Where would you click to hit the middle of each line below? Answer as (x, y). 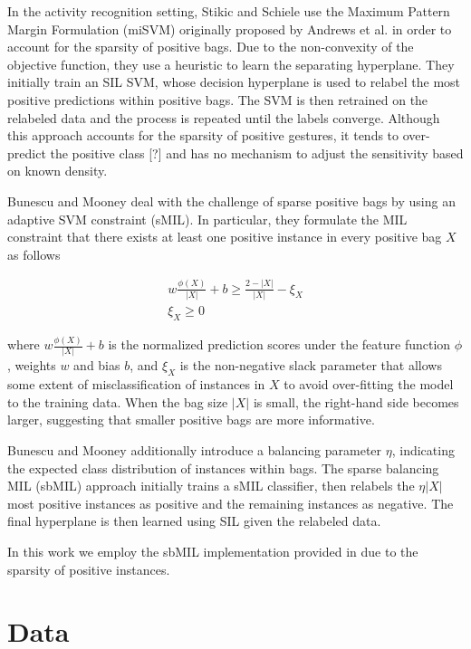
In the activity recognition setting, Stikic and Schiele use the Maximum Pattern (229, 11)
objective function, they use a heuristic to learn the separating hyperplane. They (231, 64)
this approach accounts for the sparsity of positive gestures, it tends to (203, 135)
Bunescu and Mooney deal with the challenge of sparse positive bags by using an (231, 200)
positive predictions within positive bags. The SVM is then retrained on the (218, 99)
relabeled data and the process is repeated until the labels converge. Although (224, 117)
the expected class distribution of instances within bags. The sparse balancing (223, 468)
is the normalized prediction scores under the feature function (279, 344)
